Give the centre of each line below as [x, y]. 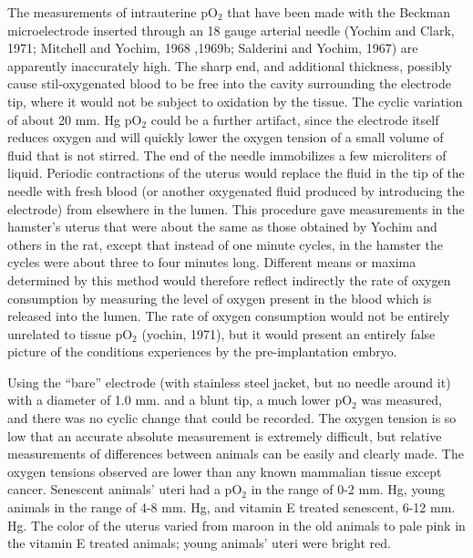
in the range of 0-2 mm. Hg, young [348, 489]
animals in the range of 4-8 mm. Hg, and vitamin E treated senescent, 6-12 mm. [231, 507]
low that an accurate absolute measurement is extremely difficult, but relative [225, 435]
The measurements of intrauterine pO [113, 12]
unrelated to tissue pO [70, 333]
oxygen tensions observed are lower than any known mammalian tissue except [225, 471]
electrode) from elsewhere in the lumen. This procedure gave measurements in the [236, 208]
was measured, [401, 400]
